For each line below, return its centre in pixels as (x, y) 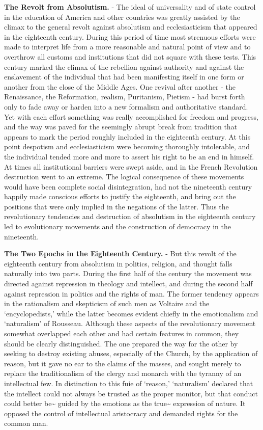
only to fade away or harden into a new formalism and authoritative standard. (126, 106)
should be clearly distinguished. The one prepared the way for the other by (121, 343)
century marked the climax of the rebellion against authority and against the (124, 66)
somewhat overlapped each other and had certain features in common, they (122, 333)
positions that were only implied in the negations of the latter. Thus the (116, 206)
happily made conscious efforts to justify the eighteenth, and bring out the (120, 196)
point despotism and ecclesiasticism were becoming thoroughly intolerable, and (127, 146)
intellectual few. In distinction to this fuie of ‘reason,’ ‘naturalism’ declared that (129, 383)
